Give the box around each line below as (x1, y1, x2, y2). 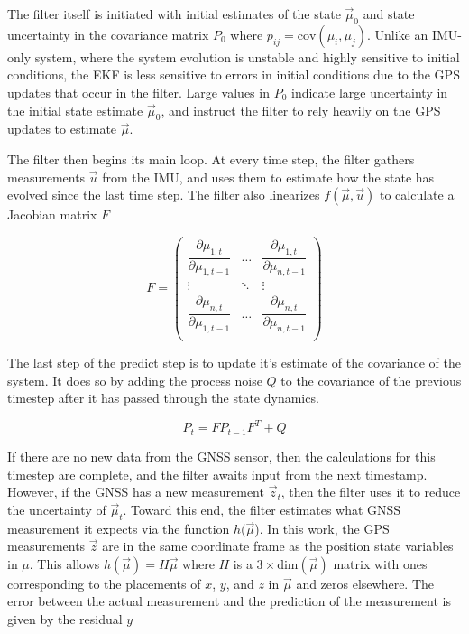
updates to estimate (7, 119, 117, 138)
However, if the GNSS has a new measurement (7, 482, 264, 501)
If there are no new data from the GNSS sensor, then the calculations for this (7, 446, 436, 465)
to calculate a (379, 185, 455, 204)
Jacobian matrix (7, 205, 97, 224)
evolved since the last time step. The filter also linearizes (7, 185, 320, 204)
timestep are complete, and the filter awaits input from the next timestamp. (7, 464, 428, 483)
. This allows (29, 554, 100, 573)
